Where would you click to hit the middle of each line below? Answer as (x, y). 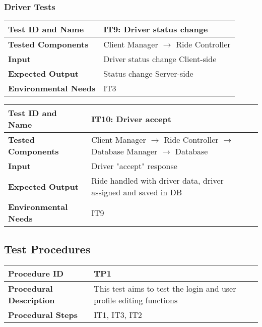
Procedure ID (36, 274)
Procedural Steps (43, 315)
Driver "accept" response (134, 166)
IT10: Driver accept (131, 119)
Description (31, 300)
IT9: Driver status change (156, 29)
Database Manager (124, 151)
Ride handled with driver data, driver (157, 181)
